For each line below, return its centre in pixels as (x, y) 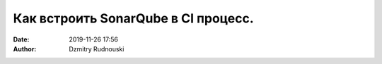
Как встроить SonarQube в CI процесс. (133, 18)
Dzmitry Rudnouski (97, 49)
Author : (25, 49)
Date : (21, 39)
